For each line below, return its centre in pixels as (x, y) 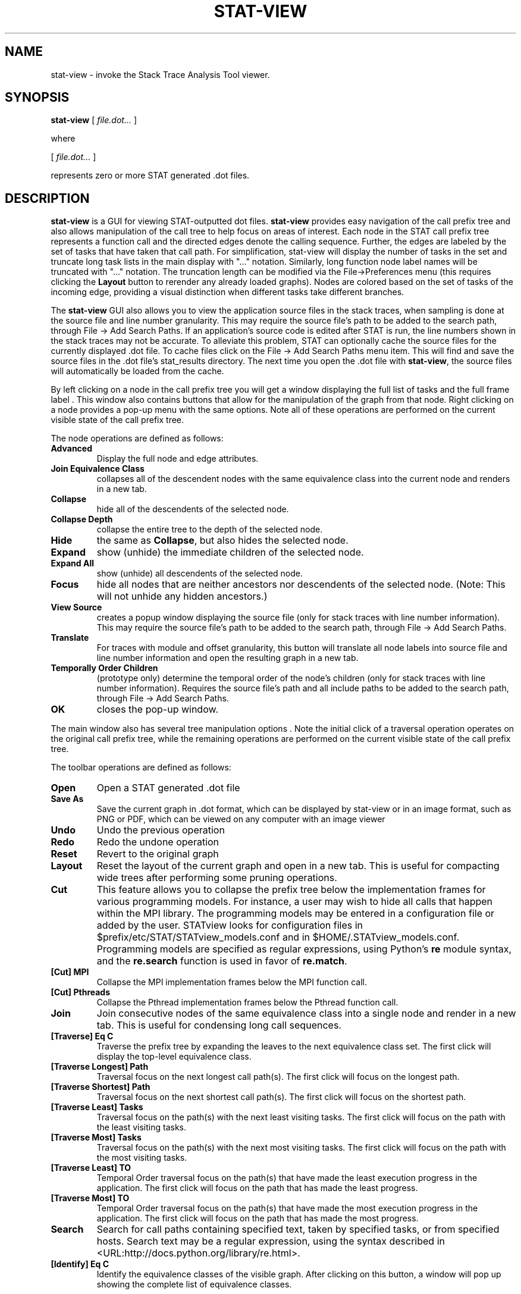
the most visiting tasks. (142, 1158)
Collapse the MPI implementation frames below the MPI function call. (232, 982)
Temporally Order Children (104, 668)
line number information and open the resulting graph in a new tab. (227, 658)
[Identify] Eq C (80, 1264)
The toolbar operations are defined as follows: (141, 767)
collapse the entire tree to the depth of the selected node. (210, 529)
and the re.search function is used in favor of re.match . (222, 961)
